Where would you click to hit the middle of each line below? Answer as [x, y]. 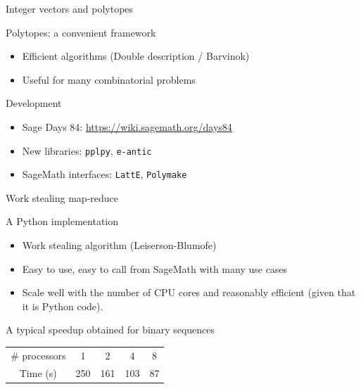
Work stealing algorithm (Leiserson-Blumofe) [119, 245]
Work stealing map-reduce [62, 197]
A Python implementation [62, 221]
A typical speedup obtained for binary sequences [110, 330]
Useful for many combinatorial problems [109, 79]
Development [34, 103]
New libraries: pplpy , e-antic [87, 150]
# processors [38, 355]
